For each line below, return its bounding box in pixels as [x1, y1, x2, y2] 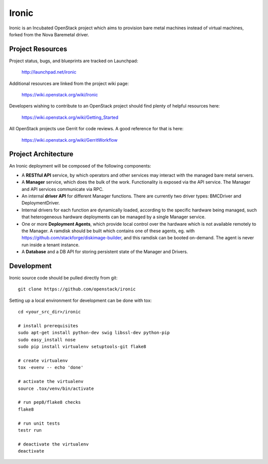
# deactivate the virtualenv [18, 441, 89, 447]
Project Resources [9, 45, 67, 53]
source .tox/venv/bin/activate [18, 385, 94, 391]
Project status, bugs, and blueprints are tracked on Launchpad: [9, 58, 138, 64]
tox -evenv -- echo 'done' [18, 365, 84, 371]
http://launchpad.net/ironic [21, 69, 76, 75]
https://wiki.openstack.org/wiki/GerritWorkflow [21, 137, 118, 143]
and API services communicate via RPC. [21, 186, 104, 192]
